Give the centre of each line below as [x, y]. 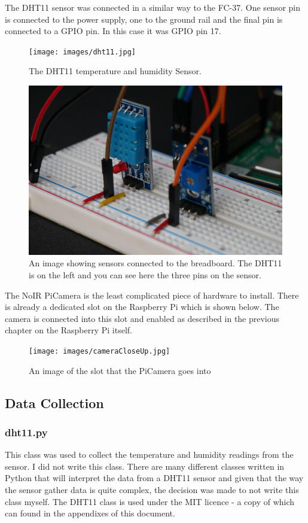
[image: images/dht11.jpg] [82, 52]
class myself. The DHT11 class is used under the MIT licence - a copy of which [150, 501]
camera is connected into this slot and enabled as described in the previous [142, 318]
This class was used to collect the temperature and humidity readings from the [149, 454]
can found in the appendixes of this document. [90, 513]
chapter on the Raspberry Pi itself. [69, 330]
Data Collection [54, 402]
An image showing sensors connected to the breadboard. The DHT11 [155, 263]
